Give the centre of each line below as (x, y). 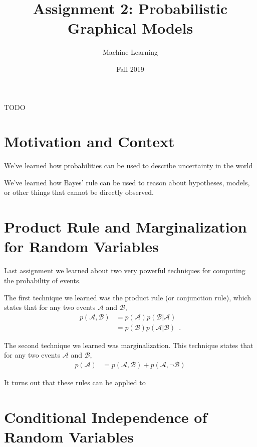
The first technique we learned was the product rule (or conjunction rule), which (128, 297)
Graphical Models (130, 28)
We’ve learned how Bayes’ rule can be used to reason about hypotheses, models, (127, 182)
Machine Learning (130, 52)
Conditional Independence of (106, 417)
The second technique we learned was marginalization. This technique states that (129, 345)
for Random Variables (81, 246)
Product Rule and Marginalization (125, 227)
